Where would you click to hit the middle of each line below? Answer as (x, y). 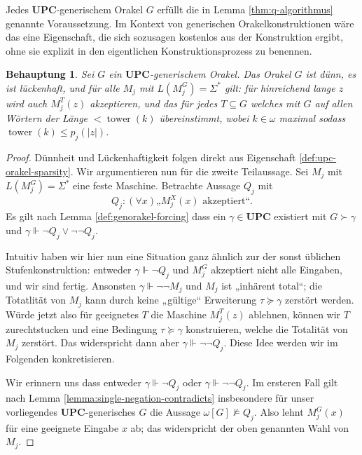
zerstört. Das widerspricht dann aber (100, 342)
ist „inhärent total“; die (272, 286)
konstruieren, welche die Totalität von (267, 328)
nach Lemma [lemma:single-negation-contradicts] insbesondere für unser (160, 398)
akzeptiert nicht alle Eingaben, (277, 270)
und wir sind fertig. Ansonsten (71, 286)
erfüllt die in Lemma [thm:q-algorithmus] (245, 9)
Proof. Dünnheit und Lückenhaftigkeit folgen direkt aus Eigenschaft (151, 157)
